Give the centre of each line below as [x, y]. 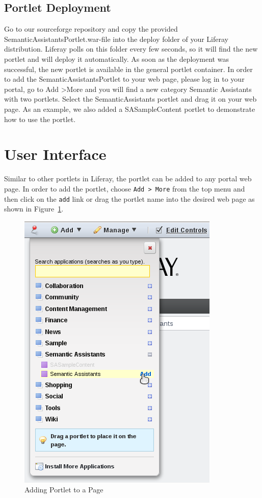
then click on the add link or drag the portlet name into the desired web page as [129, 198]
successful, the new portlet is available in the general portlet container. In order [128, 69]
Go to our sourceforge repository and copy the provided [91, 29]
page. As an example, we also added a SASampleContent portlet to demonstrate [130, 109]
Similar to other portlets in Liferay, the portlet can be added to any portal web [128, 179]
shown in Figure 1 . [34, 209]
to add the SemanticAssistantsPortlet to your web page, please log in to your [124, 79]
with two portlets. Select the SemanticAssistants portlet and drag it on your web [130, 99]
